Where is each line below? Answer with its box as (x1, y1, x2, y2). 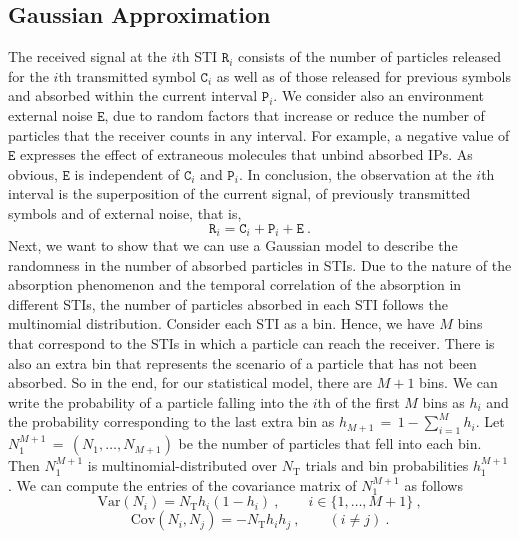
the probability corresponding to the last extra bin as (8, 411, 335, 432)
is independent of (74, 163, 180, 184)
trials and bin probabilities (305, 455, 469, 476)
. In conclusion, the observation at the (238, 163, 472, 184)
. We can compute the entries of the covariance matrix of (8, 474, 357, 495)
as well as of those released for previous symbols (216, 65, 511, 86)
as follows (404, 474, 463, 495)
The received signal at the (8, 46, 167, 67)
